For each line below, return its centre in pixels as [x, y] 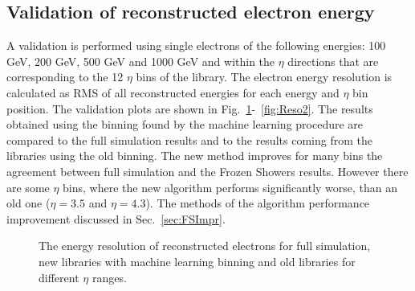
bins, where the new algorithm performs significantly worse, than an [230, 187]
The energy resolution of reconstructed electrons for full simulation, [205, 246]
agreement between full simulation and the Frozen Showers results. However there [207, 171]
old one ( [28, 203]
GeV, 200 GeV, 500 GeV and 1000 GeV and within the [141, 61]
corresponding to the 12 [65, 77]
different [59, 277]
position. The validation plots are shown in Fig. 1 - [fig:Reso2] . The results [190, 108]
